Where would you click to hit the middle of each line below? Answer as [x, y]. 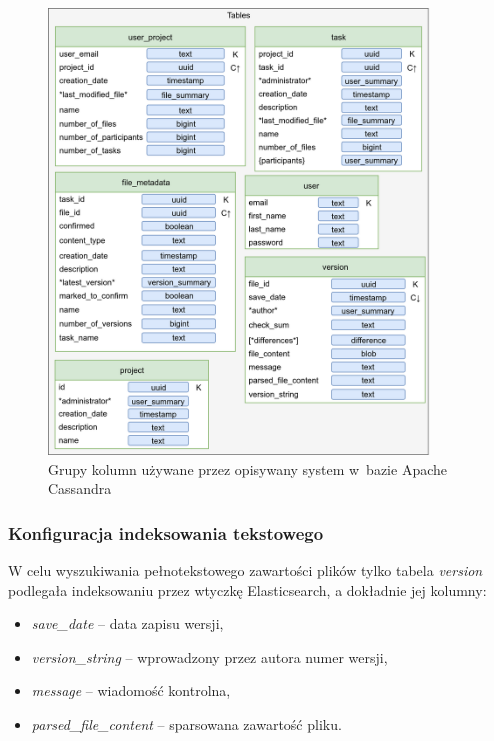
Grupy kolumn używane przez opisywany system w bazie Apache [247, 468]
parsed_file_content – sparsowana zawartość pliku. [186, 724]
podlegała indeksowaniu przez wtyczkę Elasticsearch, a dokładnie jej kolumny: [247, 589]
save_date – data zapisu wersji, [127, 623]
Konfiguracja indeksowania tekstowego [166, 532]
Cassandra [80, 488]
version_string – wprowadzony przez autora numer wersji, [209, 656]
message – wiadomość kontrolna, [131, 690]
